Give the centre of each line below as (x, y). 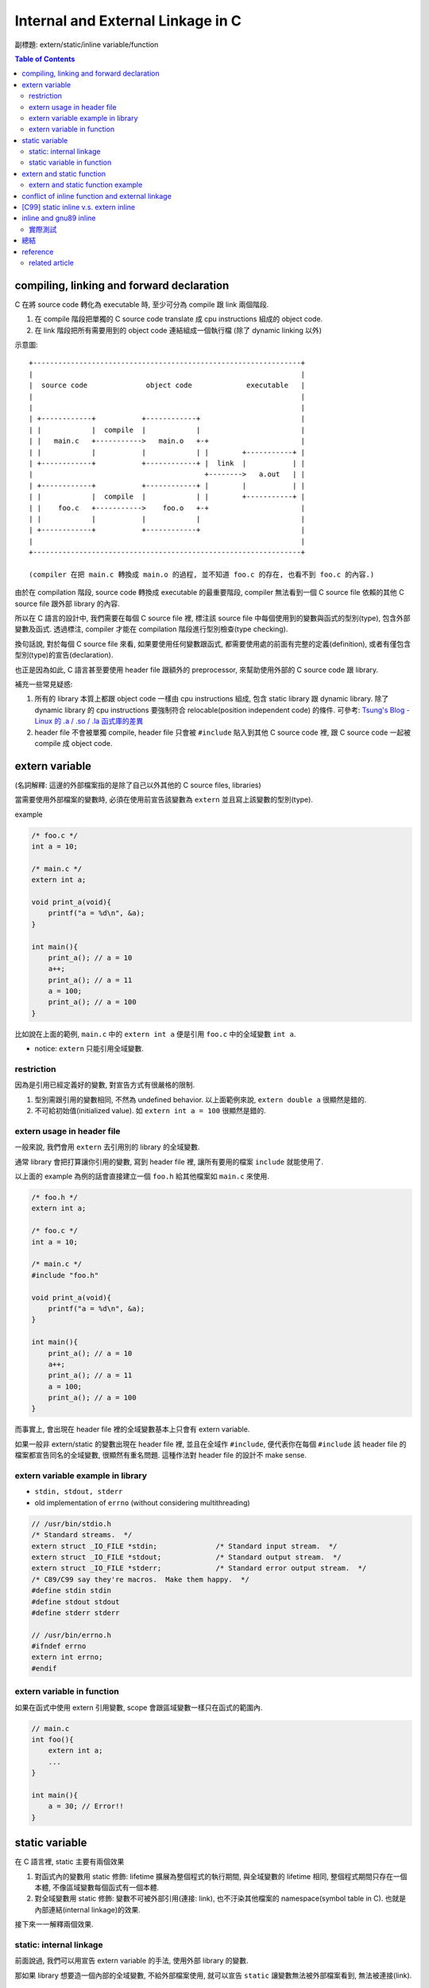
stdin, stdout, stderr (79, 1492)
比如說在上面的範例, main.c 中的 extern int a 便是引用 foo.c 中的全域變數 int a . (155, 1034)
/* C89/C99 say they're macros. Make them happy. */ (140, 1579)
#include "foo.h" (65, 1275)
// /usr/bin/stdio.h (71, 1524)
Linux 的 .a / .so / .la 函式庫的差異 (89, 721)
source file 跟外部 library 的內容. (68, 604)
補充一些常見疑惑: (44, 684)
